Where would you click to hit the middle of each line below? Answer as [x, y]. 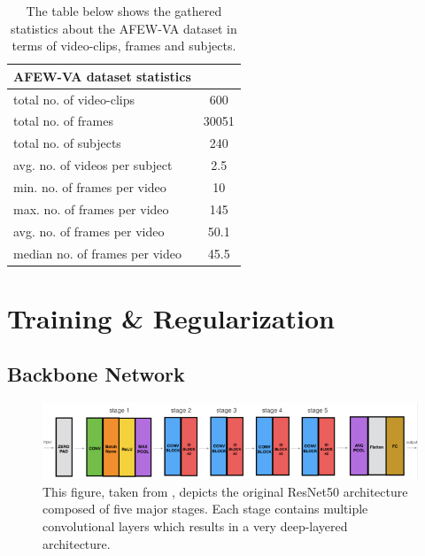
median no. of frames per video [97, 253]
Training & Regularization [171, 317]
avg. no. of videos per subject [93, 165]
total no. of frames [63, 121]
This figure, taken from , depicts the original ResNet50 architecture [225, 491]
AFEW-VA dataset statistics [102, 76]
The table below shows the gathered [124, 11]
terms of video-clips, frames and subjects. [124, 46]
